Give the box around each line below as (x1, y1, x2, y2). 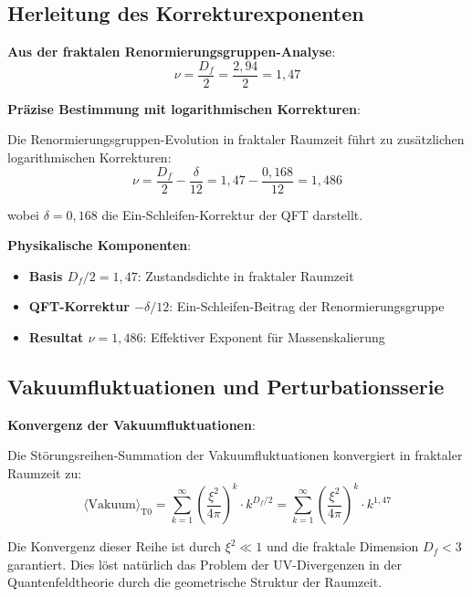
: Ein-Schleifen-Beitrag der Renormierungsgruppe (169, 297, 445, 316)
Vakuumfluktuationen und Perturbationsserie (7, 372, 445, 401)
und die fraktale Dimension (266, 537, 419, 556)
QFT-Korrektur (28, 297, 130, 316)
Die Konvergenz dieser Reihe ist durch (7, 537, 221, 556)
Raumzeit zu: (7, 464, 82, 483)
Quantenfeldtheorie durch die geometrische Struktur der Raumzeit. (7, 572, 383, 592)
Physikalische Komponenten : (7, 236, 192, 255)
